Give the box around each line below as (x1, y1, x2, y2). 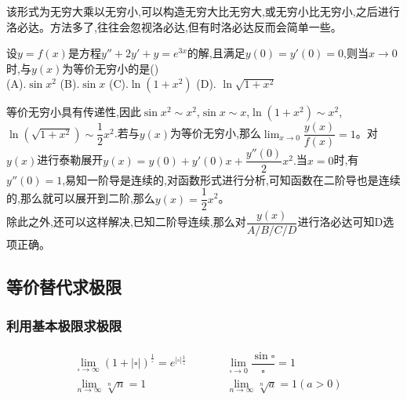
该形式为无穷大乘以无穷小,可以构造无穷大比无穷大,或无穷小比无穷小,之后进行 (6, 3, 400, 19)
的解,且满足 (187, 45, 245, 61)
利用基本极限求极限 (6, 315, 122, 335)
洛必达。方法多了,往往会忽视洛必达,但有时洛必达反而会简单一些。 (6, 18, 342, 35)
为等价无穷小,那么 (170, 125, 261, 141)
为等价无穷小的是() (62, 60, 159, 76)
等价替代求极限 (6, 275, 122, 299)
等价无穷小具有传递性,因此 (6, 104, 141, 120)
